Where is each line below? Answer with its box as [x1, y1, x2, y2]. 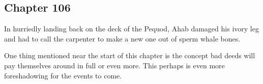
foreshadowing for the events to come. [4, 70, 122, 80]
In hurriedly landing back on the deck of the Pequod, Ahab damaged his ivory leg [4, 23, 259, 34]
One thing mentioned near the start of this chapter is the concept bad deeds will [4, 50, 255, 61]
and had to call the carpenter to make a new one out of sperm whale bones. [4, 33, 241, 44]
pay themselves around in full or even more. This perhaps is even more [4, 60, 225, 70]
